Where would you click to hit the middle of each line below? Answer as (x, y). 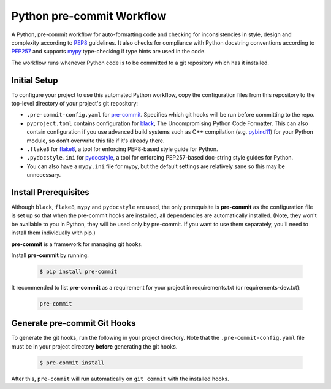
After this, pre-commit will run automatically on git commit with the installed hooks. (120, 379)
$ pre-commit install (72, 363)
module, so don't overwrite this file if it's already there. (96, 141)
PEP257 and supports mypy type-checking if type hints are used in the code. (109, 52)
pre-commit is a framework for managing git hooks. (77, 244)
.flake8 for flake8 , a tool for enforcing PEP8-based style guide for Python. (122, 149)
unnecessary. (44, 175)
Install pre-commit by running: (50, 255)
